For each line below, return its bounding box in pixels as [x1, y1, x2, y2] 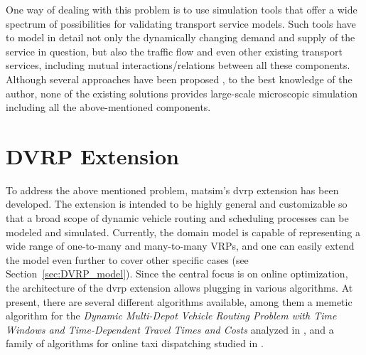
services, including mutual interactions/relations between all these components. [6, 58, 350, 73]
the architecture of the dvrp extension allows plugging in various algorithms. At [6, 280, 353, 295]
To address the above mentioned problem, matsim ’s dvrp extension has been [6, 182, 339, 197]
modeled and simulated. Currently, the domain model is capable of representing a [6, 224, 360, 239]
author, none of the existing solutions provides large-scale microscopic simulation [6, 85, 357, 100]
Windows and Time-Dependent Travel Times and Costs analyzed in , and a [6, 322, 334, 337]
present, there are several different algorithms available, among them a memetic [6, 294, 352, 309]
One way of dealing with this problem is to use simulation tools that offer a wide [6, 2, 357, 16]
